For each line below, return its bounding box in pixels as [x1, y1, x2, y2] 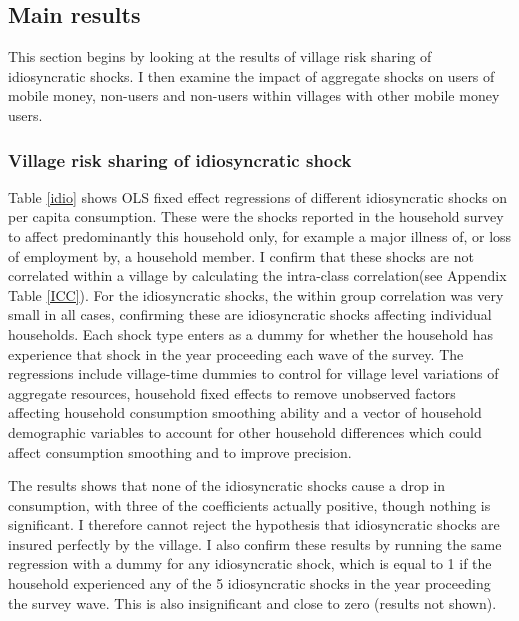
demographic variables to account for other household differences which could [8, 421, 482, 442]
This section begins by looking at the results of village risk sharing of [8, 46, 432, 67]
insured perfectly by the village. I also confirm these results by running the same [8, 533, 502, 554]
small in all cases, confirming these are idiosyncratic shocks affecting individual [8, 304, 492, 325]
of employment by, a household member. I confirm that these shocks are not [8, 245, 474, 266]
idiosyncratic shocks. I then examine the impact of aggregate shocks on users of [8, 65, 495, 86]
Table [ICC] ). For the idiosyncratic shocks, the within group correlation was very [8, 284, 504, 305]
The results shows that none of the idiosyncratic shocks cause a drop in [8, 475, 446, 496]
